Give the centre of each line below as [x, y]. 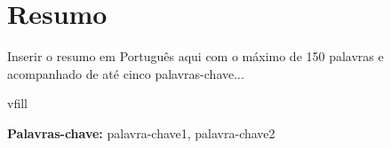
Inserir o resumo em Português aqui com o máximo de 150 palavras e [195, 56]
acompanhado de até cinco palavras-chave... [126, 73]
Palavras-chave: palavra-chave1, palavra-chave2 [141, 132]
